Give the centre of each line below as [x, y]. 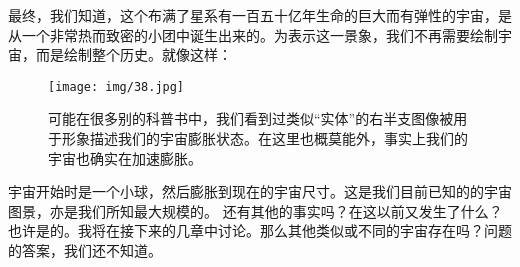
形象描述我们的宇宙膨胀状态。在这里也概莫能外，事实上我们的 [264, 138]
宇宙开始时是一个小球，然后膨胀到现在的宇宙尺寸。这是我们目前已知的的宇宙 [260, 191]
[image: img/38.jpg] [116, 86]
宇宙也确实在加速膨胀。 [125, 157]
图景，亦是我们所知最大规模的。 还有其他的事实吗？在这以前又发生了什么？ [255, 210]
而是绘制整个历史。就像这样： [133, 54]
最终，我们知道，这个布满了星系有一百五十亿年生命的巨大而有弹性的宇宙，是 [260, 15]
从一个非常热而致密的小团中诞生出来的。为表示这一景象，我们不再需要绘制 [253, 34]
